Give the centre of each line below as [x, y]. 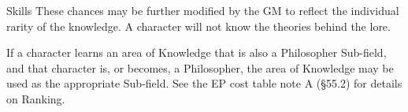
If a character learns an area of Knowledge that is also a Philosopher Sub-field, [197, 52]
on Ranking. [36, 98]
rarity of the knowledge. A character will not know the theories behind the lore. [198, 26]
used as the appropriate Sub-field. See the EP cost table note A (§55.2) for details [204, 83]
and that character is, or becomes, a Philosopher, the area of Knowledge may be [200, 67]
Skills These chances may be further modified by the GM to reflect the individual [203, 10]
